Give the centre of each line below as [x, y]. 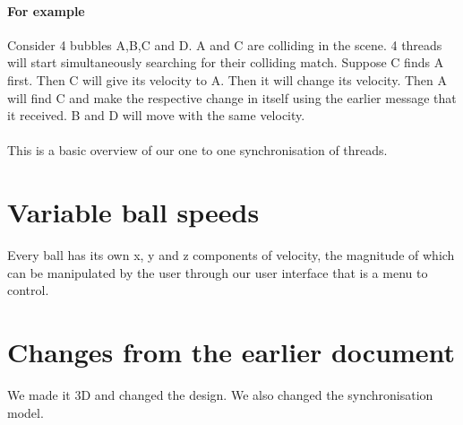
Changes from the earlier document [231, 352]
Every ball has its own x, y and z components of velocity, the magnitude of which [231, 255]
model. [26, 412]
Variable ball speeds [133, 212]
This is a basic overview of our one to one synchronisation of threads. [197, 150]
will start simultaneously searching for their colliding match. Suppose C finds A [226, 62]
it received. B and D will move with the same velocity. [156, 115]
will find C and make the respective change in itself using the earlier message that [232, 97]
